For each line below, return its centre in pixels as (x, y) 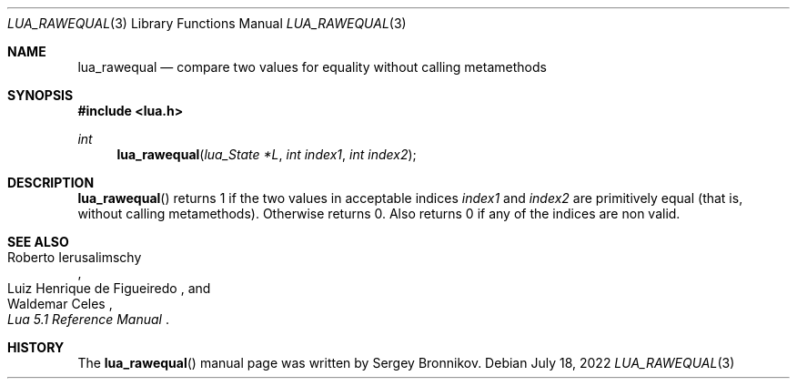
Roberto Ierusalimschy (75, 257)
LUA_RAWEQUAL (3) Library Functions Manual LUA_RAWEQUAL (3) (207, 23)
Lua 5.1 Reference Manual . (88, 319)
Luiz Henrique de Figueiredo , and (109, 288)
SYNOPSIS (40, 95)
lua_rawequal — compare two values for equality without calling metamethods (312, 67)
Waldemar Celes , (60, 304)
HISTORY (36, 347)
